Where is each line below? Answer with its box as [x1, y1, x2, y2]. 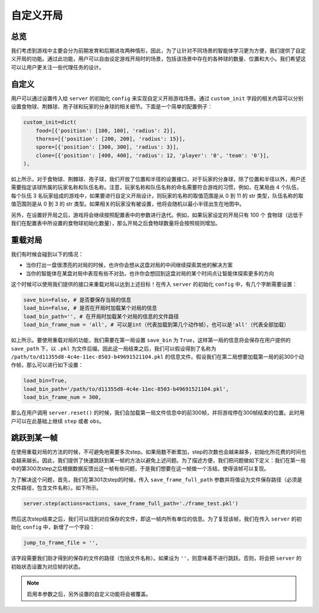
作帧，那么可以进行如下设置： [11, 361, 84, 368]
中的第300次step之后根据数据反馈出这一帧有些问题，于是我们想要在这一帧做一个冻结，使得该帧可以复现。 [11, 465, 269, 472]
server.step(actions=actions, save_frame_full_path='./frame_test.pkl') [23, 500, 239, 506]
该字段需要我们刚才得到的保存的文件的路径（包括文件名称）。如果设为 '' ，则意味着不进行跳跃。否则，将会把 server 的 [11, 554, 302, 562]
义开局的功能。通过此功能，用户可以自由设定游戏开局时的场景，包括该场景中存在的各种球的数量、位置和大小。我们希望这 [11, 55, 306, 62]
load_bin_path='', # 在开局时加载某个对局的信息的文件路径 [23, 313, 180, 320]
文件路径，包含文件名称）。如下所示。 [11, 484, 102, 492]
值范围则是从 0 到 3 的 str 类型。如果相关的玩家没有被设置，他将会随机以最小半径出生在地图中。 [11, 200, 245, 207]
